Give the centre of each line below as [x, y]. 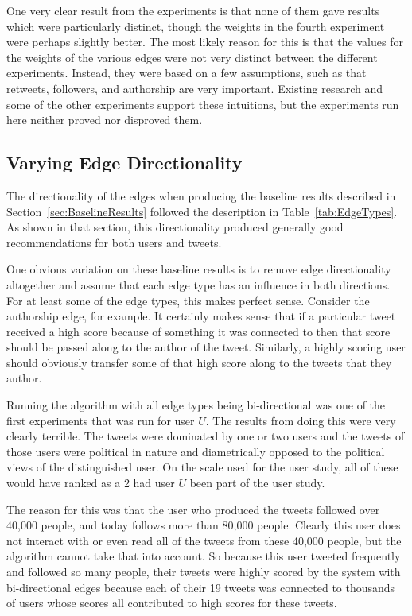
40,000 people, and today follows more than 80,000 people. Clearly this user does [204, 525]
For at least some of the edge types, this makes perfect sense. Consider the [188, 300]
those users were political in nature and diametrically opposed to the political [196, 451]
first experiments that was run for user [101, 420]
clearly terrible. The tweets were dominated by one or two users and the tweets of [206, 436]
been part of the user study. [257, 483]
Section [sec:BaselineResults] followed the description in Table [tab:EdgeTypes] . [202, 211]
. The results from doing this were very [301, 420]
